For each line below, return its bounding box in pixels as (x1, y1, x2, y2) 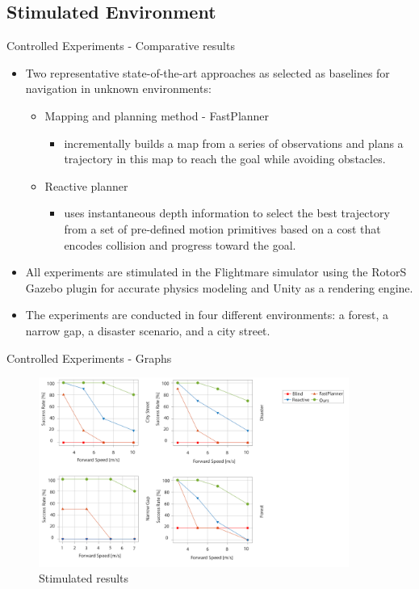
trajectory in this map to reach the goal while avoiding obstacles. (64, 150, 386, 167)
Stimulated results (39, 570, 129, 587)
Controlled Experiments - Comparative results (6, 37, 235, 54)
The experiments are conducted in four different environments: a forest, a (25, 306, 389, 323)
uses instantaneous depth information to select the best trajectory (64, 204, 390, 221)
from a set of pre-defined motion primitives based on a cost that (64, 220, 381, 237)
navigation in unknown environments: (25, 80, 212, 97)
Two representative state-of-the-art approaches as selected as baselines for (25, 64, 390, 81)
